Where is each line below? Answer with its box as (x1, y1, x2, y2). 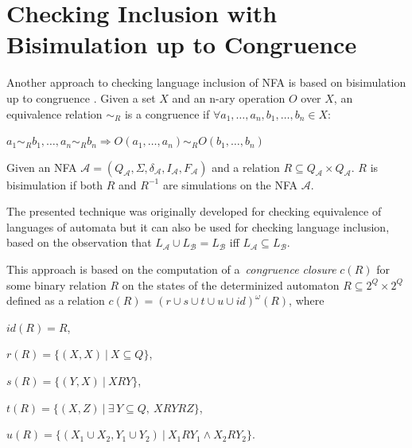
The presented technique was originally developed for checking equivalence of (6, 203, 382, 220)
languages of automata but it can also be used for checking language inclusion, (6, 218, 390, 235)
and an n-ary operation (172, 89, 286, 106)
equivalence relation (6, 105, 103, 122)
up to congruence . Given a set (6, 89, 156, 106)
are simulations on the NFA (162, 176, 298, 193)
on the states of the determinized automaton (122, 276, 340, 293)
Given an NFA (6, 158, 77, 175)
